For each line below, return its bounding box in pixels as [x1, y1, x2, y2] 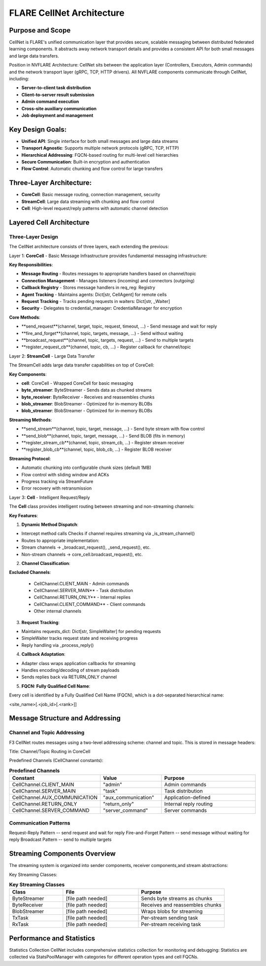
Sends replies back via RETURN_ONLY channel [21, 674, 117, 680]
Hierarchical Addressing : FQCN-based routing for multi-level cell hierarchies [21, 152, 179, 158]
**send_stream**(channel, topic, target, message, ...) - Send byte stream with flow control [21, 426, 205, 432]
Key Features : [9, 512, 38, 518]
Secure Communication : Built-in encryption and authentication [21, 159, 150, 165]
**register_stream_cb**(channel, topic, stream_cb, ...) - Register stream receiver [21, 440, 185, 446]
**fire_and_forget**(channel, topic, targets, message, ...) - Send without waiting [21, 330, 183, 336]
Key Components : [9, 371, 47, 377]
